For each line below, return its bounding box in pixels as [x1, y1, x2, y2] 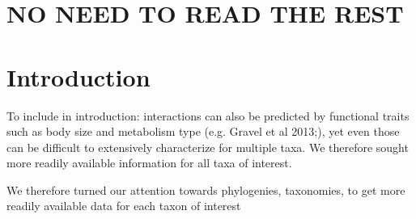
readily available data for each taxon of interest [6, 197, 241, 214]
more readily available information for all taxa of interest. [6, 154, 292, 171]
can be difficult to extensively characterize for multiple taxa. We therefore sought [6, 138, 409, 155]
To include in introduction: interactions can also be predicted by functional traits [6, 107, 410, 124]
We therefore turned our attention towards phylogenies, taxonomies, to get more [6, 181, 405, 198]
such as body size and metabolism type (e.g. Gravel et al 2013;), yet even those [6, 123, 400, 140]
